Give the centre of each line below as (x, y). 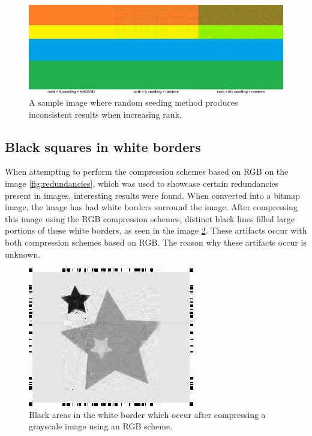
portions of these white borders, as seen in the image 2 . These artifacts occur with (156, 230)
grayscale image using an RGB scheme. (101, 426)
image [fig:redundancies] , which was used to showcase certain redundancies (142, 183)
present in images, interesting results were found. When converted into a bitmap (152, 195)
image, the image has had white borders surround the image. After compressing (151, 207)
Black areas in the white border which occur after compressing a (147, 414)
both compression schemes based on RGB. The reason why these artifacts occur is (156, 242)
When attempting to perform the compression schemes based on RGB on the (147, 171)
